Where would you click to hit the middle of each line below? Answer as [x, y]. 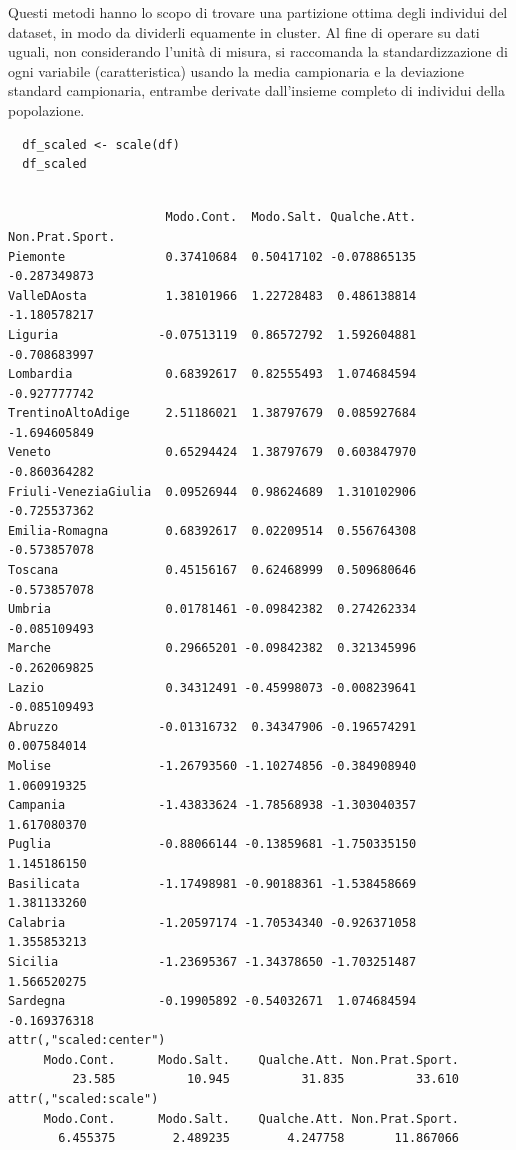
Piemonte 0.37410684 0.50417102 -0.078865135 [212, 256]
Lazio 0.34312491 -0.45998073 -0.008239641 [212, 687]
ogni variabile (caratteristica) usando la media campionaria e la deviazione [236, 70]
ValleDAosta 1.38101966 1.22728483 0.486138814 [212, 295]
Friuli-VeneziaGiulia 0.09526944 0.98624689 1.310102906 [212, 491]
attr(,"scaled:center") [87, 1040]
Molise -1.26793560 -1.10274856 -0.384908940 [212, 765]
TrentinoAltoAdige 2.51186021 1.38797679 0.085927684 [212, 413]
